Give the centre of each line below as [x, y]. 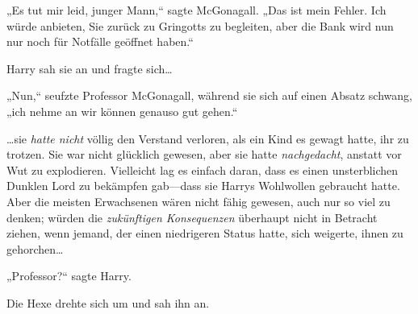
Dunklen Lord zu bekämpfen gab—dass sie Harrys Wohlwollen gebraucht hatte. [203, 186]
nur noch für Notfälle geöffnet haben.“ [100, 41]
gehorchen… [35, 248]
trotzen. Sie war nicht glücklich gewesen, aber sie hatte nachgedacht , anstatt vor [204, 154]
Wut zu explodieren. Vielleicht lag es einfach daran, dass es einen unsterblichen [203, 169]
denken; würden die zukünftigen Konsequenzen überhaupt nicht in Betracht [192, 217]
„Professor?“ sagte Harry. [69, 276]
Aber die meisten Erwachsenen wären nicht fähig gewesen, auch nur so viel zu [199, 201]
